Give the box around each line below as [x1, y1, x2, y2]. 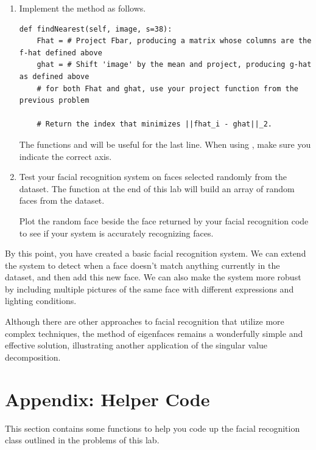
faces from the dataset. [19, 194, 105, 207]
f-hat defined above [19, 48, 102, 57]
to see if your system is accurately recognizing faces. [19, 226, 214, 239]
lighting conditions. [5, 294, 77, 307]
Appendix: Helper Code [5, 386, 210, 411]
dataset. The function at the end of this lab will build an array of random [19, 182, 295, 195]
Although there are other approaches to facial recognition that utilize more [5, 315, 284, 328]
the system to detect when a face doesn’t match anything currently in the [5, 258, 280, 271]
